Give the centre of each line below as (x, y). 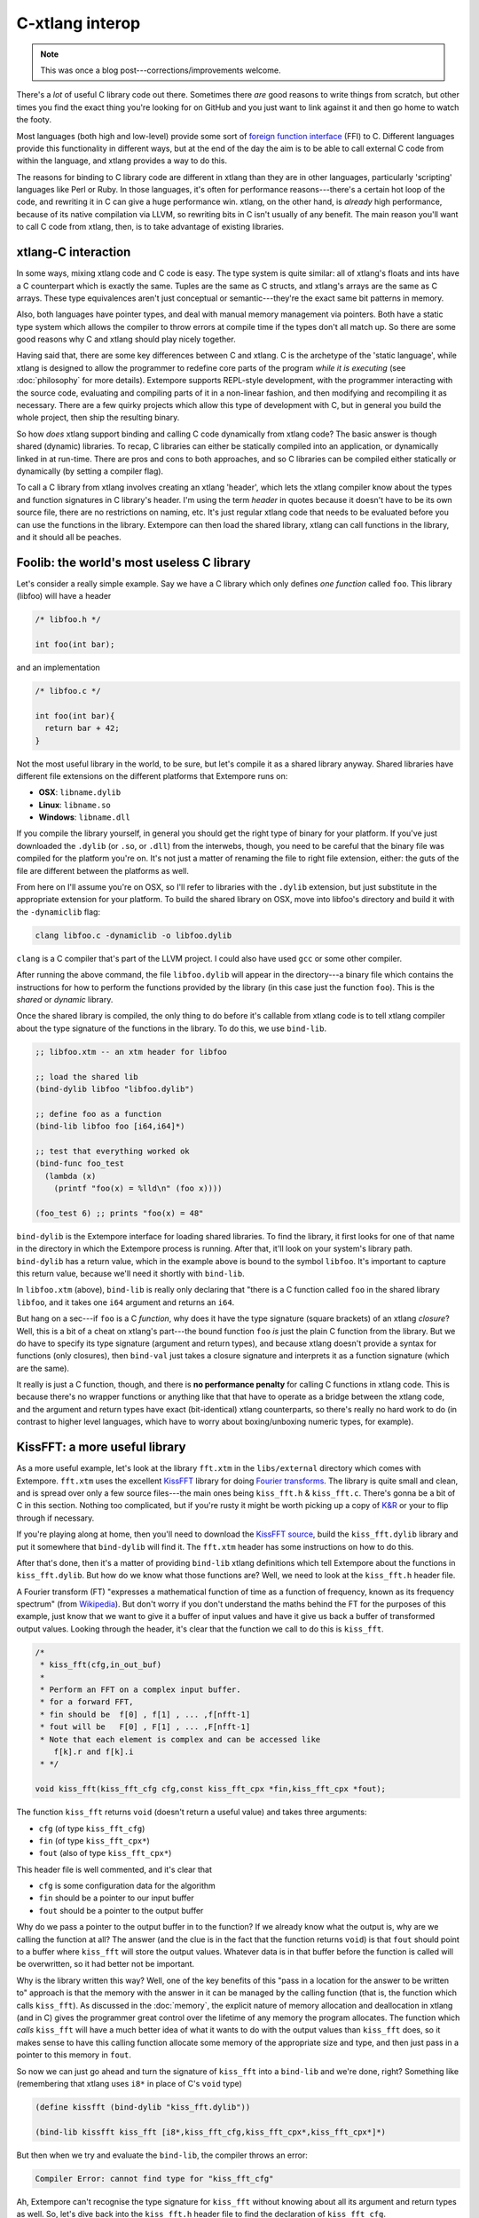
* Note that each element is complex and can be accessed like (181, 1739)
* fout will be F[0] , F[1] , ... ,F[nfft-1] (145, 1727)
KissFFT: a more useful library (101, 1447)
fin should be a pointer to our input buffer (116, 1898)
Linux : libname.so (75, 805)
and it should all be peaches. (69, 537)
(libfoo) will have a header (64, 596)
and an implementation (59, 667)
